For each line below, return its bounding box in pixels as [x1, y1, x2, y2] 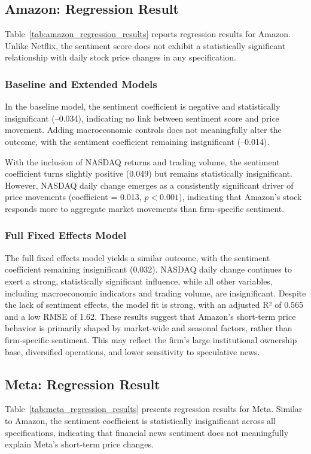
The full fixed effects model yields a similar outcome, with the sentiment [5, 251, 270, 264]
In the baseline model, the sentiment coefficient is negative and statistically [5, 100, 280, 113]
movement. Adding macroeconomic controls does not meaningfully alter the [5, 123, 282, 136]
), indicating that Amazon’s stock [179, 190, 302, 203]
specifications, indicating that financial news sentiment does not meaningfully [5, 426, 289, 438]
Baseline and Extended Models [5, 76, 157, 91]
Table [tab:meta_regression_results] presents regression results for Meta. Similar [5, 402, 303, 415]
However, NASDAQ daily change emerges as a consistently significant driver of [5, 178, 294, 191]
